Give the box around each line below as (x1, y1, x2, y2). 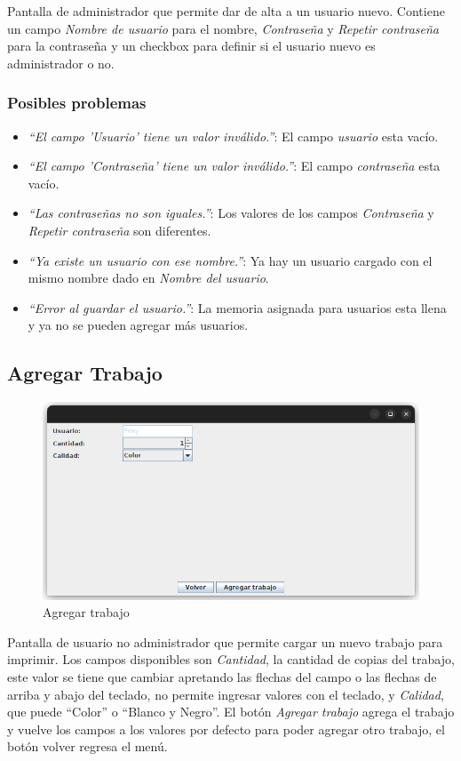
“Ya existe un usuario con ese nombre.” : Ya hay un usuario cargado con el (28, 251, 433, 269)
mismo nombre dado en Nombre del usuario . (28, 268, 269, 287)
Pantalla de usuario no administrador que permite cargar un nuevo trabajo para (7, 632, 443, 651)
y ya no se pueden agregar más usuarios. (28, 316, 249, 334)
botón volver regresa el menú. (7, 737, 168, 756)
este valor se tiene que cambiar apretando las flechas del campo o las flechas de (7, 667, 437, 685)
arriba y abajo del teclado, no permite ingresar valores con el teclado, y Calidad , (7, 685, 444, 703)
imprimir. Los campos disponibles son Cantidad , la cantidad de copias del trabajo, (7, 650, 455, 669)
